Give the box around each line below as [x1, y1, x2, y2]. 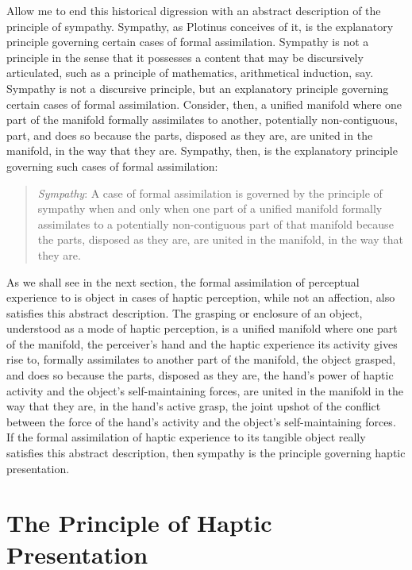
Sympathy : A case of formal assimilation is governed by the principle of [37, 184, 383, 201]
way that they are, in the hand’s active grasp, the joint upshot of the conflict [6, 398, 381, 414]
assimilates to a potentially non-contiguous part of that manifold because [37, 215, 394, 232]
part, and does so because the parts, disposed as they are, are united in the [6, 126, 373, 143]
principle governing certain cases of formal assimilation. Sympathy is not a [6, 33, 369, 50]
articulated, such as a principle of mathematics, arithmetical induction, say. [6, 64, 374, 81]
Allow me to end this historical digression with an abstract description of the [6, 2, 381, 18]
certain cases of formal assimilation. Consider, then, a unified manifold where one [6, 95, 402, 112]
